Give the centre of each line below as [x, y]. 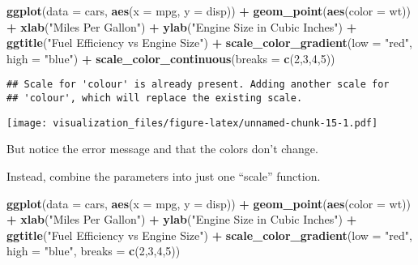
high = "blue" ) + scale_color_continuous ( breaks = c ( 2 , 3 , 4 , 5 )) [171, 58]
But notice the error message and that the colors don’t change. [162, 149]
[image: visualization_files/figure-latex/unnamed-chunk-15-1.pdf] [192, 123]
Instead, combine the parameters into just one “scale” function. [164, 175]
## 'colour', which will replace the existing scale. [155, 98]
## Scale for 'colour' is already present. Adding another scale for [198, 85]
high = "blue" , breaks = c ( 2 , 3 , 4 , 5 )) [94, 251]
